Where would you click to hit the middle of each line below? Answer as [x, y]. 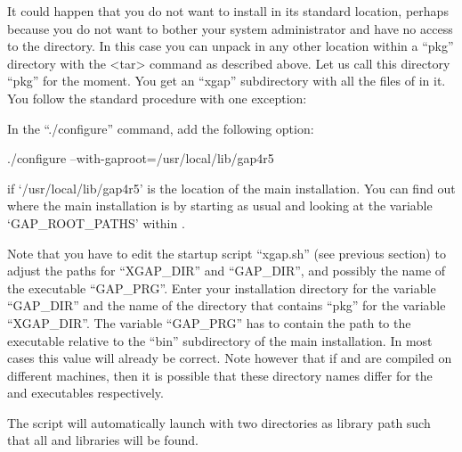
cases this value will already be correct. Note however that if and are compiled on [230, 358]
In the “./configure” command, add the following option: [161, 128]
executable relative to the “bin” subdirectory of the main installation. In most [220, 340]
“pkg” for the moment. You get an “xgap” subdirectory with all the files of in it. [227, 81]
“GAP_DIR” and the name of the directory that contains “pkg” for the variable [227, 305]
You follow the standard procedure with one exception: [157, 98]
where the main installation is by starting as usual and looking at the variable [220, 205]
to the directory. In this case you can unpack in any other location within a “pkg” [231, 46]
